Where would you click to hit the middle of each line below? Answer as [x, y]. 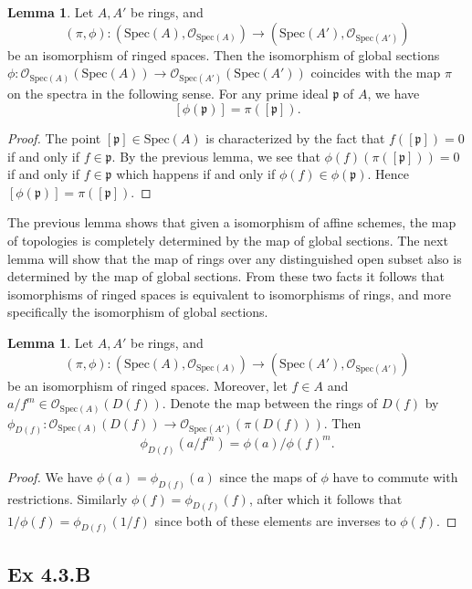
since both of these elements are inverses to [275, 520]
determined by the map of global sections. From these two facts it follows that [226, 276]
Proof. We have [50, 476]
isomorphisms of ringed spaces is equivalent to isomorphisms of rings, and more [229, 294]
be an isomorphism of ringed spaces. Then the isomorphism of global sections [224, 54]
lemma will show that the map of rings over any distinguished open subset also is [235, 258]
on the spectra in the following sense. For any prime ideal [168, 94]
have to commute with [395, 476]
